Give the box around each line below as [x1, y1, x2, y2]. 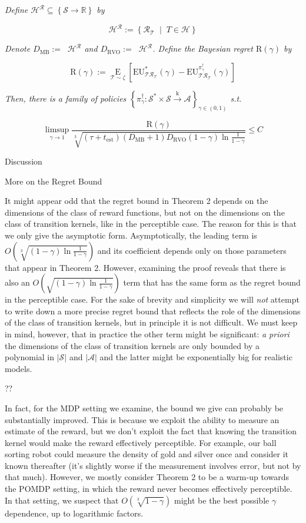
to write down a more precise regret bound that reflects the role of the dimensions [5, 304, 301, 317]
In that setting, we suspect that [5, 494, 119, 506]
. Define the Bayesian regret [152, 42, 253, 55]
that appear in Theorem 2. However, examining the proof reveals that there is [5, 261, 286, 273]
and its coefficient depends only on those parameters [97, 244, 287, 256]
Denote [5, 42, 31, 55]
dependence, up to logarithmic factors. [5, 507, 144, 519]
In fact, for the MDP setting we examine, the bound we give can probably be [5, 401, 284, 414]
